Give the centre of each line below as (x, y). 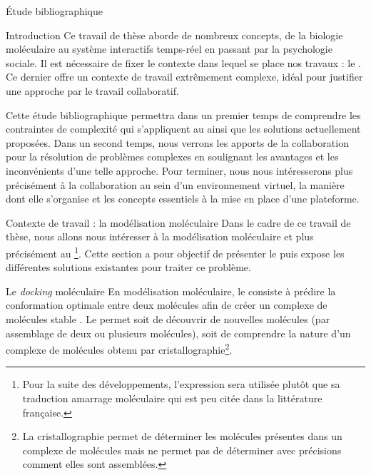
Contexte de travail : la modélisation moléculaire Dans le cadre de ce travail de (178, 222)
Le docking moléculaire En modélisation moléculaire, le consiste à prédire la (171, 291)
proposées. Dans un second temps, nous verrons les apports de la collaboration (177, 142)
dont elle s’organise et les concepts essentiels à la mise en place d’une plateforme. (183, 199)
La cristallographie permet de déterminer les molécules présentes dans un (182, 436)
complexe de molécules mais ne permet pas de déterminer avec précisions (182, 450)
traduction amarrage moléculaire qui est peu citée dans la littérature (172, 398)
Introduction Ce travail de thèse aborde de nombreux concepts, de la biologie (174, 35)
